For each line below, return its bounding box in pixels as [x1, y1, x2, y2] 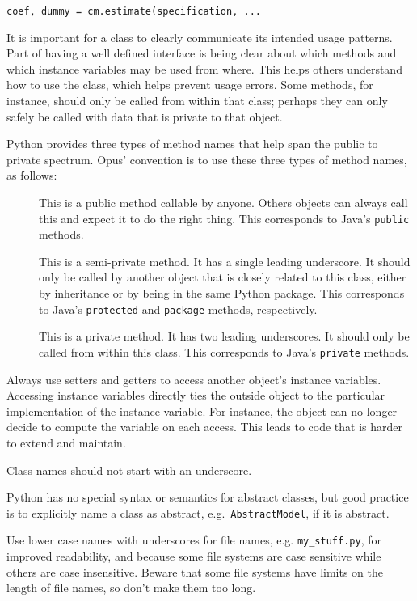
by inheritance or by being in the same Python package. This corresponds [39, 285, 405, 302]
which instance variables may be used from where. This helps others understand [6, 60, 402, 77]
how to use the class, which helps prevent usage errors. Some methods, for [6, 76, 373, 93]
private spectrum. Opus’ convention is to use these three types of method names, [6, 150, 407, 167]
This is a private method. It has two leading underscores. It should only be [39, 328, 410, 345]
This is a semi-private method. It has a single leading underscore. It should [39, 252, 411, 269]
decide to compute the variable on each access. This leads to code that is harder [6, 418, 403, 435]
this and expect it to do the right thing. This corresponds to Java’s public [39, 210, 410, 226]
